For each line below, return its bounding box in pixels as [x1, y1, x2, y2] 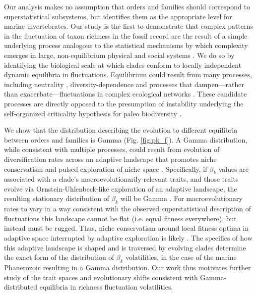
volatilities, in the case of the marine [126, 252, 237, 262]
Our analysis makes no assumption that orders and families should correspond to [4, 1, 250, 11]
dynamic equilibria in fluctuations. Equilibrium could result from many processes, [4, 69, 252, 80]
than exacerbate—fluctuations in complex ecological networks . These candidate [4, 89, 247, 99]
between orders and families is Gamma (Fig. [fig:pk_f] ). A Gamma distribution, [4, 134, 248, 145]
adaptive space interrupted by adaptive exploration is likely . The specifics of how [4, 233, 253, 243]
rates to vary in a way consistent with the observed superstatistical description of [4, 203, 251, 214]
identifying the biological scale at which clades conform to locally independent [4, 59, 242, 70]
